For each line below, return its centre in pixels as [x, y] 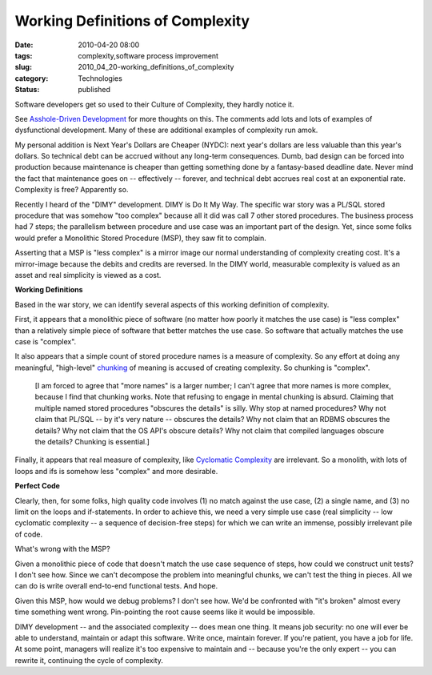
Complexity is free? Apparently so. [72, 190]
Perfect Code [37, 486]
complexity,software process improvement [148, 55]
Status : [27, 90]
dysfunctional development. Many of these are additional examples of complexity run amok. [166, 130]
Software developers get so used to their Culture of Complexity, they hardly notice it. [155, 104]
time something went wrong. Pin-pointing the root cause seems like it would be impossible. [165, 612]
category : [32, 78]
